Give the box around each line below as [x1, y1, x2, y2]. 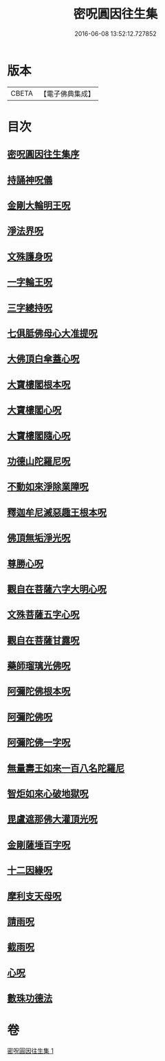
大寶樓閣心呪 [7, 404, 62, 416]
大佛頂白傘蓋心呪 [7, 353, 80, 365]
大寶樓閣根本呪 [7, 378, 71, 390]
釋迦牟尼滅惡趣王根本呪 [7, 506, 107, 518]
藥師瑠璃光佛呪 [7, 660, 71, 672]
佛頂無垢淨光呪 [7, 532, 71, 544]
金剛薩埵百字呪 [7, 838, 71, 851]
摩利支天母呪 [7, 890, 62, 902]
